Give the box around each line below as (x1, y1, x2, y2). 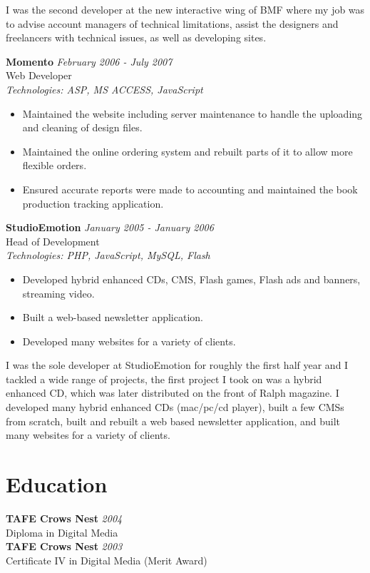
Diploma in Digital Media (6, 524, 118, 539)
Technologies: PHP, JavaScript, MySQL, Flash (6, 248, 210, 263)
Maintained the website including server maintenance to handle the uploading (22, 106, 363, 121)
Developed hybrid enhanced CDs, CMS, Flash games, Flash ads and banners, (22, 271, 361, 286)
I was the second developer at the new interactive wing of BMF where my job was (6, 2, 365, 16)
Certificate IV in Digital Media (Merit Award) (6, 552, 207, 567)
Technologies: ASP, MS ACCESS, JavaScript (6, 81, 203, 96)
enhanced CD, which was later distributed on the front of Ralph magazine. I (6, 385, 339, 400)
